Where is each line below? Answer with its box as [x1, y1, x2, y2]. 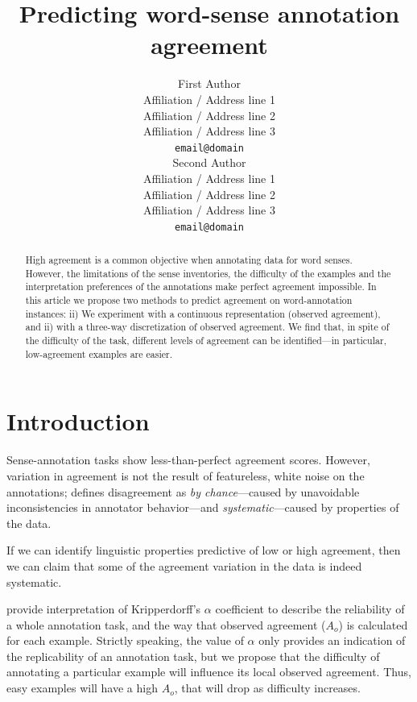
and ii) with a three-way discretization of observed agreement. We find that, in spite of [25, 320, 390, 334]
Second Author [172, 154, 246, 171]
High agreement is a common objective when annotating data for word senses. [25, 253, 353, 267]
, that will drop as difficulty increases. [174, 679, 361, 696]
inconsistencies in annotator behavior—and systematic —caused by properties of [6, 499, 399, 516]
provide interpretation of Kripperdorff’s [6, 600, 201, 617]
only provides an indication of [258, 632, 406, 649]
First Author [178, 75, 241, 92]
